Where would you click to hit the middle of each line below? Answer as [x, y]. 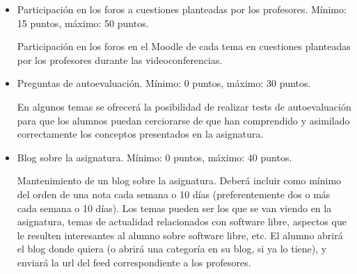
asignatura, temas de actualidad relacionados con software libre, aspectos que [182, 221]
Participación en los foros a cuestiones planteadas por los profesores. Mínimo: [182, 9]
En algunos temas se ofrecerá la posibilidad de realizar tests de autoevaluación [184, 106]
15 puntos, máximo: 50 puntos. [83, 23]
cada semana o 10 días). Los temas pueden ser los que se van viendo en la [174, 208]
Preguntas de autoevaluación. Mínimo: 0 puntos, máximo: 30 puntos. [164, 83]
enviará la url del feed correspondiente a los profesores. [134, 262]
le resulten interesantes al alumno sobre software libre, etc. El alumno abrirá [180, 235]
